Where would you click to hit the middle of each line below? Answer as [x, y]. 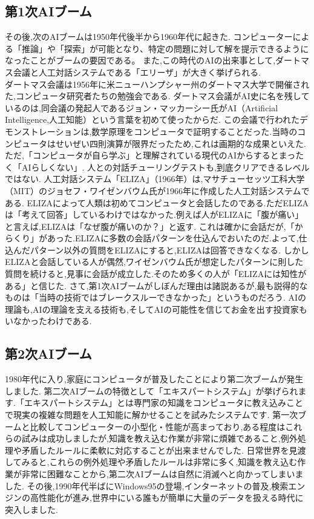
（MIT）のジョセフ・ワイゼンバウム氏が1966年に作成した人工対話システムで [157, 190]
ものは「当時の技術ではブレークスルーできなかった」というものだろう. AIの [156, 297]
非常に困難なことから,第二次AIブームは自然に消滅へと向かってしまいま [162, 474]
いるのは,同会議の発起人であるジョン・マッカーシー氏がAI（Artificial [142, 107]
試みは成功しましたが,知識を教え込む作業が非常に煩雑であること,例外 [159, 438]
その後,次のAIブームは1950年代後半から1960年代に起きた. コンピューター [149, 37]
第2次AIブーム [48, 354]
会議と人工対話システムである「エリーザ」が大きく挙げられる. [137, 72]
